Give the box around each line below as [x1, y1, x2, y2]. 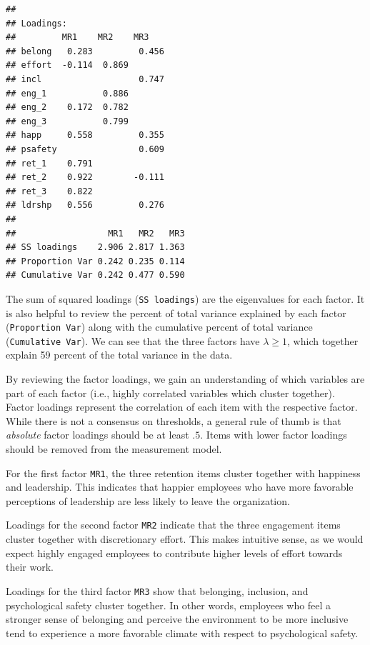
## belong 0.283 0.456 [6, 46, 164, 56]
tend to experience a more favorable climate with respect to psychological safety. [6, 625, 359, 640]
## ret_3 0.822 [6, 186, 93, 196]
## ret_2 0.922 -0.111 [6, 172, 164, 183]
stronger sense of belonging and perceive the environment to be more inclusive [6, 611, 349, 626]
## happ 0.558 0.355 [6, 130, 164, 141]
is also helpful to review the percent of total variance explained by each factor [6, 305, 346, 320]
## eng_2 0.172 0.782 [6, 102, 129, 113]
